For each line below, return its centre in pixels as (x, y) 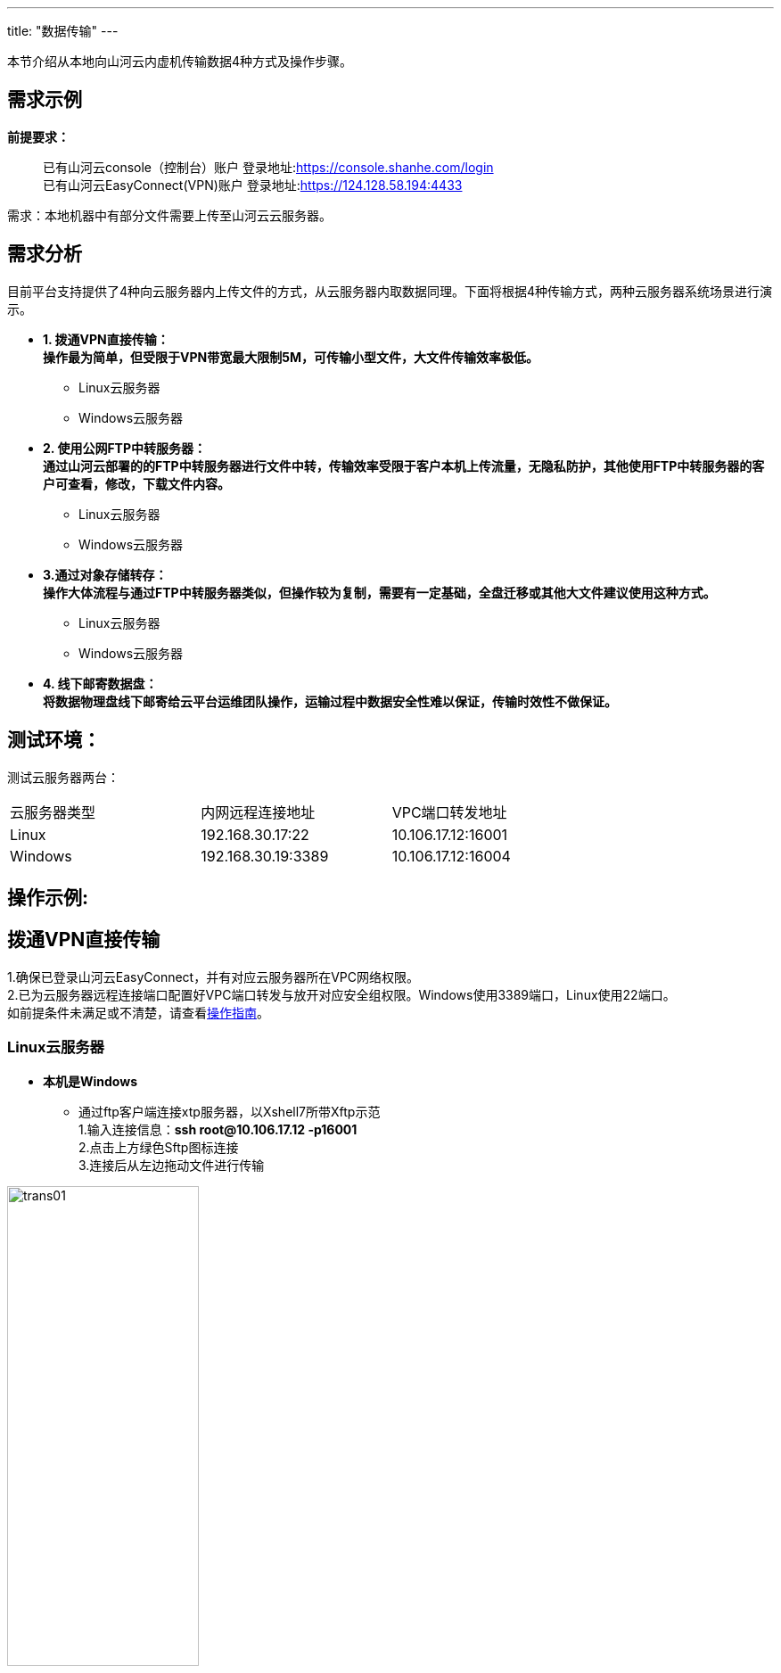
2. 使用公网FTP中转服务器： (125, 448)
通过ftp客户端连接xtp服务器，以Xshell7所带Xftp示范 (230, 1111)
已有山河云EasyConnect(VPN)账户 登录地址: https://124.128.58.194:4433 (253, 185)
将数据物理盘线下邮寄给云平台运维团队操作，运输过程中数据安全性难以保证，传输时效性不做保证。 (330, 701)
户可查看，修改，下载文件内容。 (136, 483)
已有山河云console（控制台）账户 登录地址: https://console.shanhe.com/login (268, 167)
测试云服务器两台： (63, 777)
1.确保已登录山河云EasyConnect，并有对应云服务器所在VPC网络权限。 (213, 977)
